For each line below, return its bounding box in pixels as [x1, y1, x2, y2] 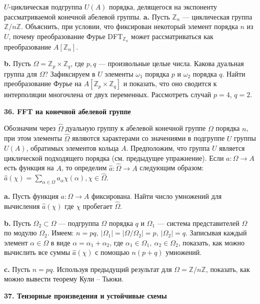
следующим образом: [139, 162, 204, 173]
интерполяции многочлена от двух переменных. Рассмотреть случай [4, 89, 211, 100]
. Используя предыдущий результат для [52, 263, 172, 274]
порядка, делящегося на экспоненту [109, 2, 217, 12]
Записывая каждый [189, 227, 247, 238]
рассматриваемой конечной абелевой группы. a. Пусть [4, 11, 170, 22]
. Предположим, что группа [126, 143, 210, 153]
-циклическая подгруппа [8, 2, 82, 12]
